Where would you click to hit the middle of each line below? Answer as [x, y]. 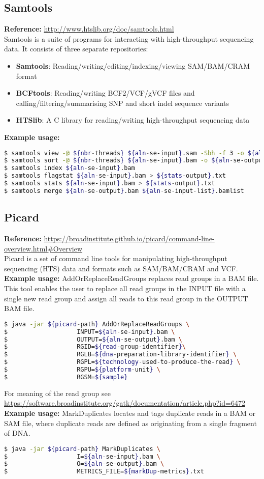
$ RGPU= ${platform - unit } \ [82, 370]
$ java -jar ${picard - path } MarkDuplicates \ [82, 449]
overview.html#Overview [43, 248]
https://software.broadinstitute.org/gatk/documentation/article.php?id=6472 [125, 403]
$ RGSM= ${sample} [66, 377]
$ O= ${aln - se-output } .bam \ [84, 464]
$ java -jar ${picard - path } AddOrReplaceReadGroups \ [97, 324]
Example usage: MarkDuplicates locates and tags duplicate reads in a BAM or [130, 413]
